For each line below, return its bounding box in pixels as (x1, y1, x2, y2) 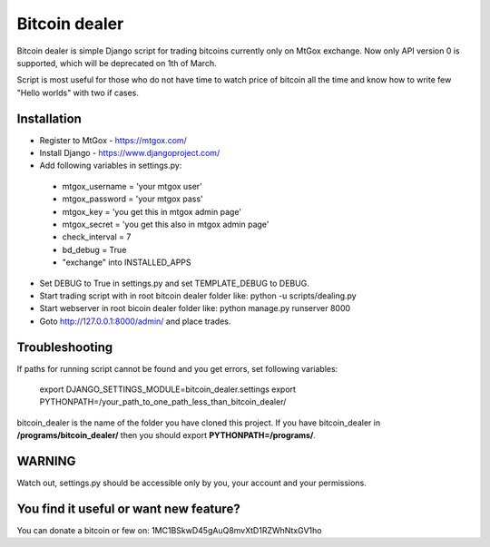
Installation (16, 111, 82, 126)
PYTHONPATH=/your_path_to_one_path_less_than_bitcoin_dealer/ (39, 396, 287, 407)
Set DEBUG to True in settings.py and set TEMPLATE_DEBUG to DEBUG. (39, 278, 310, 288)
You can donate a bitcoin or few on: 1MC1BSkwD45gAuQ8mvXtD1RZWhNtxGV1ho (16, 524, 322, 535)
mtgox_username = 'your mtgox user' (62, 181, 203, 191)
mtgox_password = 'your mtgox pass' (62, 193, 203, 204)
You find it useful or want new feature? (16, 501, 240, 516)
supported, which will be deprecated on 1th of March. (16, 57, 217, 68)
